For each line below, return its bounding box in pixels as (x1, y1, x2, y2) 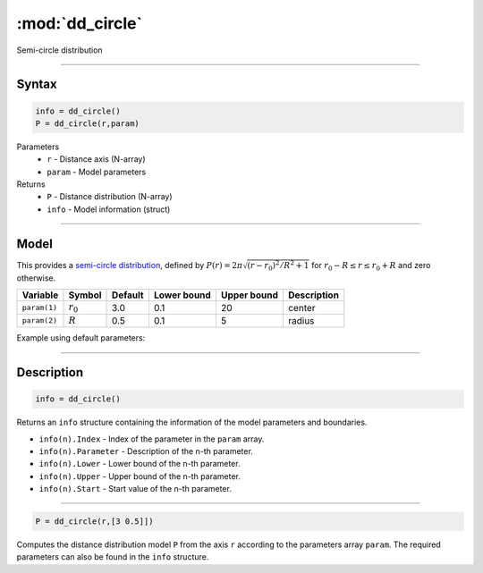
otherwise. (16, 273, 56, 283)
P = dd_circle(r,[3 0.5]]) (35, 517, 154, 527)
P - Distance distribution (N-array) (47, 191, 174, 202)
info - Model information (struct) (47, 204, 171, 215)
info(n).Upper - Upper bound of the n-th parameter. (38, 470, 241, 482)
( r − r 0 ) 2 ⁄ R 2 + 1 (247, 259, 309, 273)
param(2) (21, 316, 58, 325)
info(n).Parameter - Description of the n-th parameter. (38, 445, 254, 456)
